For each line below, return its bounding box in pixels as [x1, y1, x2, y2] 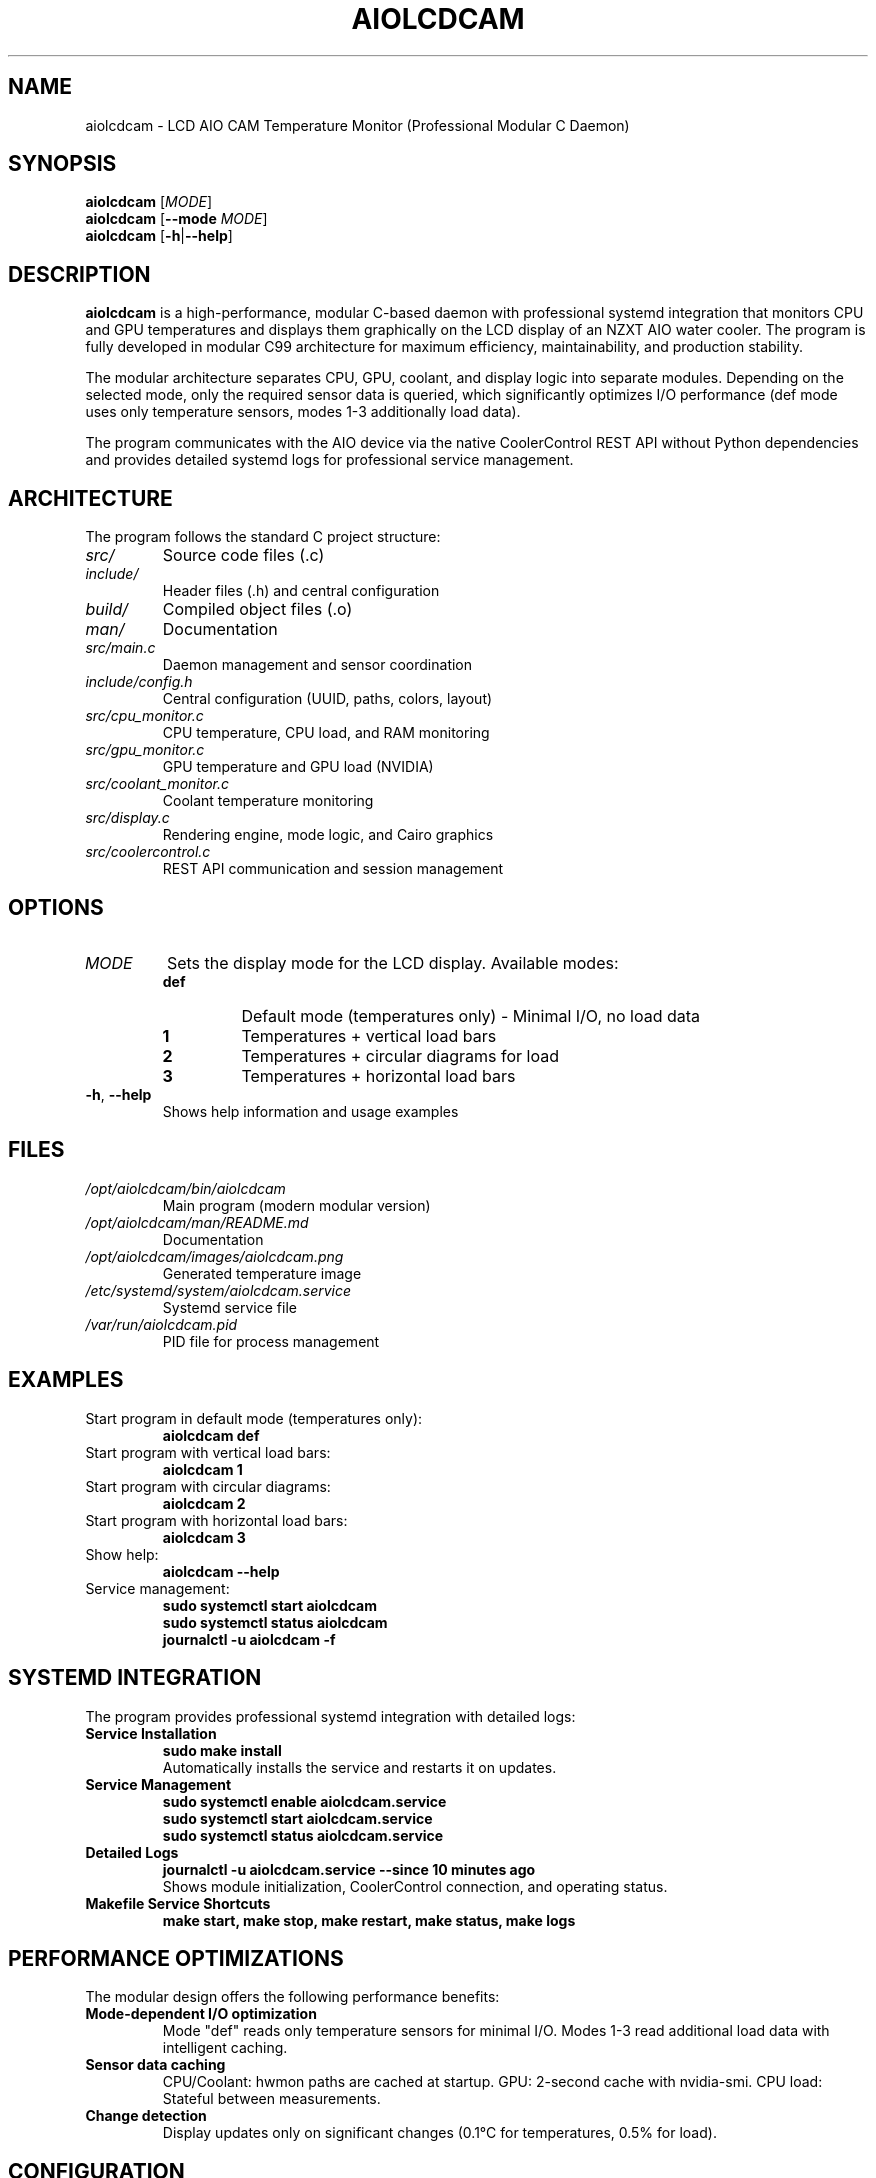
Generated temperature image [162, 1264, 362, 1282]
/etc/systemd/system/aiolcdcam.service [85, 1281, 352, 1299]
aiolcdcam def [162, 1426, 260, 1444]
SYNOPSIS [8, 151, 117, 177]
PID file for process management [162, 1332, 380, 1350]
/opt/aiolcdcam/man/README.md [85, 1213, 309, 1231]
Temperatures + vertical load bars [241, 1025, 497, 1046]
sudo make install [162, 1741, 282, 1759]
